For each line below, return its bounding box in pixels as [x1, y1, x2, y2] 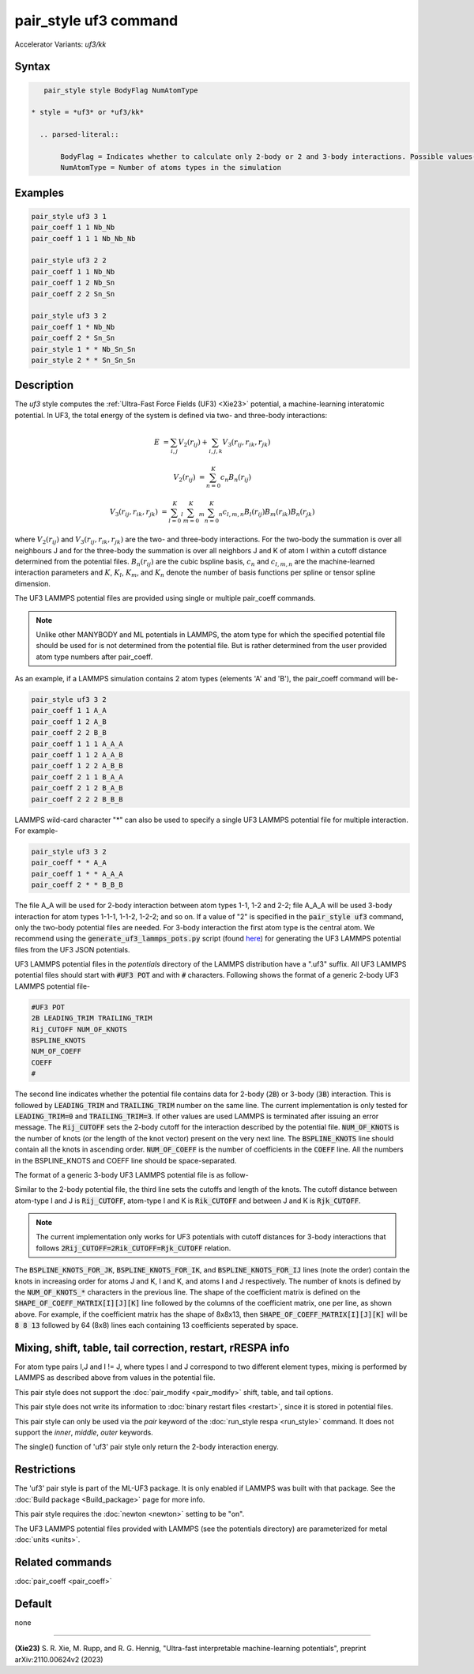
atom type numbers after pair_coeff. [36, 652, 153, 662]
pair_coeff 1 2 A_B [31, 717, 107, 726]
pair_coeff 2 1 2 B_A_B [31, 783, 124, 793]
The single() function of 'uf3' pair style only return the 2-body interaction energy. [14, 1442, 280, 1452]
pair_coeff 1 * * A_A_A [31, 869, 124, 878]
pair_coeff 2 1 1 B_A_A [31, 772, 124, 782]
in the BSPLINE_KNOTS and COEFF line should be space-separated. [14, 1156, 237, 1165]
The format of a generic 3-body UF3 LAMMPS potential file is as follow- [14, 1170, 249, 1179]
